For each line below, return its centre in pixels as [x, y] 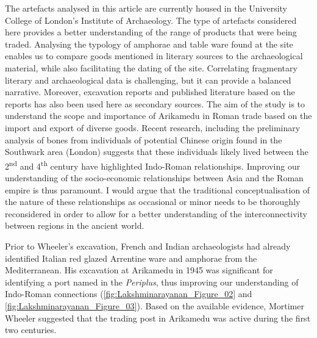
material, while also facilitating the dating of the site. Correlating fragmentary [151, 67]
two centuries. [31, 330]
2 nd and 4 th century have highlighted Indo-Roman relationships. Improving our [153, 165]
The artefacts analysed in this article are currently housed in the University [146, 8]
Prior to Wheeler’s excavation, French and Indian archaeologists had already [148, 246]
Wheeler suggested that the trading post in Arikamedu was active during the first [158, 318]
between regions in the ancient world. [75, 225]
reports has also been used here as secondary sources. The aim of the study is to [155, 103]
